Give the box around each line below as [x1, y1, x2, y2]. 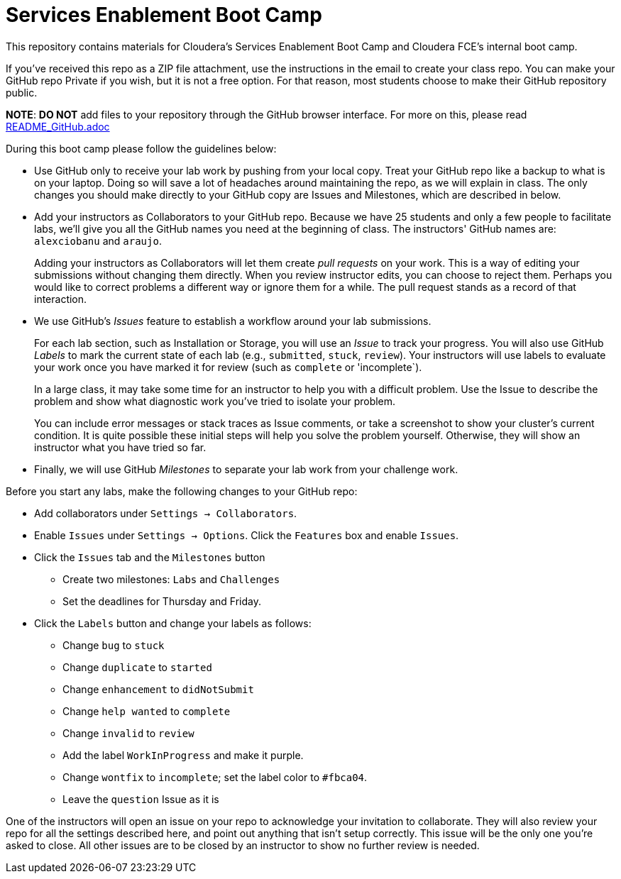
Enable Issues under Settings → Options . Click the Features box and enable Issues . [34, 529, 459, 541]
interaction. [34, 292, 87, 305]
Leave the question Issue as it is [62, 792, 219, 805]
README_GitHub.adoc [6, 120, 110, 133]
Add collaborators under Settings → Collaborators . [34, 507, 297, 519]
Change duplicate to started [62, 660, 212, 673]
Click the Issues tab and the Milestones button [34, 551, 265, 563]
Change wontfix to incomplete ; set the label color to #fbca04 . [62, 770, 368, 783]
